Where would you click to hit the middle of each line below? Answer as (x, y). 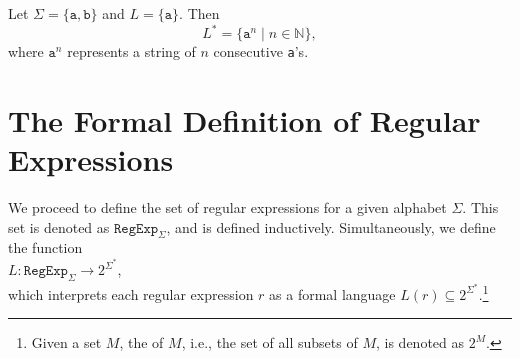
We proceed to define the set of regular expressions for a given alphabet (227, 207)
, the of (141, 342)
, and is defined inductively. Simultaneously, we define (331, 226)
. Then (199, 13)
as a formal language (332, 293)
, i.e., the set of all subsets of (269, 342)
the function (45, 247)
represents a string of (131, 51)
